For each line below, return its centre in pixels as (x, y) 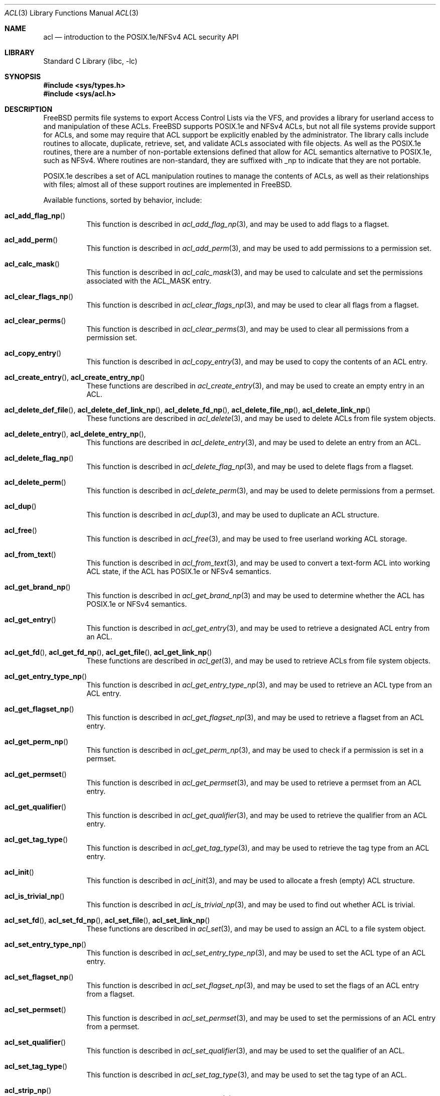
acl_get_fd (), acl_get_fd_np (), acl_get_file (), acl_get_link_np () (108, 652)
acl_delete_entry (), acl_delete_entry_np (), (75, 434)
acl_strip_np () (28, 1090)
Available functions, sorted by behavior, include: (123, 200)
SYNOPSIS (23, 77)
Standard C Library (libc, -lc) (90, 61)
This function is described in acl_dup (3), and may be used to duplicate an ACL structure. (233, 515)
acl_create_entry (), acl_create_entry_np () (75, 377)
